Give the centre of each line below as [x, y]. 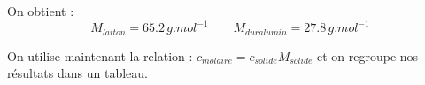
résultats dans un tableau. [77, 73]
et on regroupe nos [368, 55]
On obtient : [41, 11]
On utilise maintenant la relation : [100, 55]
